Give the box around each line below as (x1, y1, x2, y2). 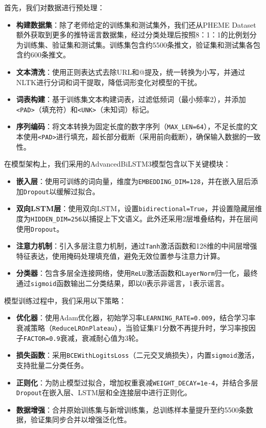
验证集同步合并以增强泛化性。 (30, 414, 131, 425)
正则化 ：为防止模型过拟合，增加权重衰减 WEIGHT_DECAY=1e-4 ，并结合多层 (16, 377, 258, 388)
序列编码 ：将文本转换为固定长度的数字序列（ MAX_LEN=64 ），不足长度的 (16, 121, 251, 132)
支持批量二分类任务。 (16, 359, 88, 370)
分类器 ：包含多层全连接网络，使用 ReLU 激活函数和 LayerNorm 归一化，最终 (16, 268, 258, 278)
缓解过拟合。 (56, 186, 99, 196)
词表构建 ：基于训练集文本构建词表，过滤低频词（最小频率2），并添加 (16, 94, 246, 105)
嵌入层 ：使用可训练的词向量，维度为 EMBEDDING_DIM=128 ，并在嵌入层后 (16, 175, 251, 186)
